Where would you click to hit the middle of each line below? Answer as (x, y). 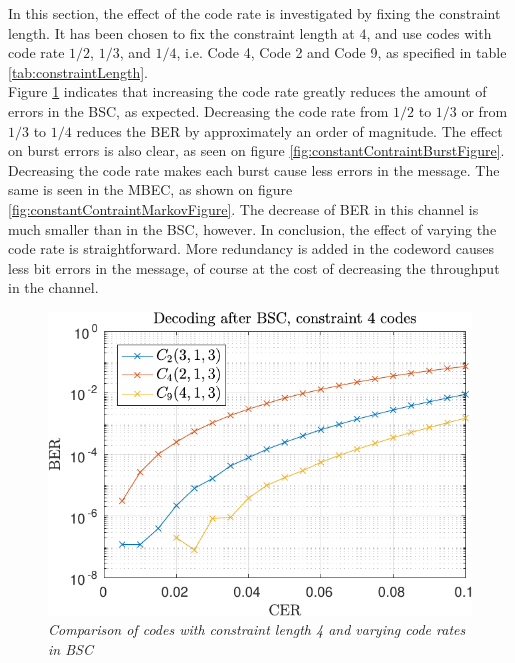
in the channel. (53, 287)
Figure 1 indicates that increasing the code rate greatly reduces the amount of (247, 91)
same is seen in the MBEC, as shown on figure (150, 189)
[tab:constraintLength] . (78, 71)
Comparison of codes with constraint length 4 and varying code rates (257, 629)
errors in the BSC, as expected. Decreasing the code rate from (198, 110)
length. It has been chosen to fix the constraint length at (181, 32)
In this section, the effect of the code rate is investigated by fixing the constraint (254, 13)
